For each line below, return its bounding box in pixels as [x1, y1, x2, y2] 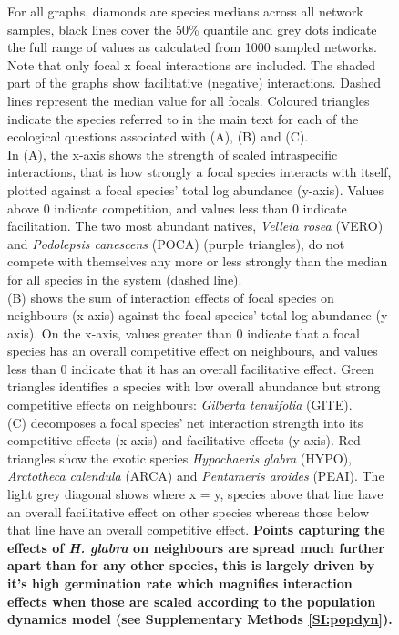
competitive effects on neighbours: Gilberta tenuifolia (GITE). [7, 395, 353, 414]
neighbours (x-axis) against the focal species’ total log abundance [7, 306, 372, 325]
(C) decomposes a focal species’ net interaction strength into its [7, 412, 363, 432]
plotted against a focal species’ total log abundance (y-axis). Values [7, 180, 384, 199]
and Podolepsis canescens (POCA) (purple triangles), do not [7, 234, 345, 253]
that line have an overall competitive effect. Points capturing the [7, 520, 385, 539]
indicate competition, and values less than [54, 198, 289, 217]
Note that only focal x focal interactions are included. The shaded [7, 55, 375, 74]
